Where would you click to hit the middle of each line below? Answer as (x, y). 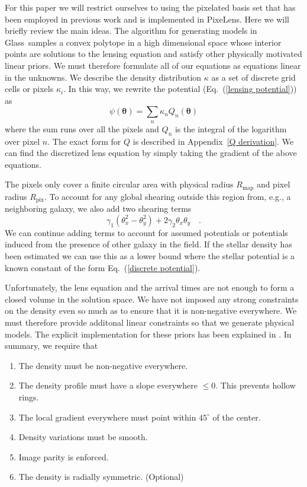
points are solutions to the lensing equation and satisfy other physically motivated (153, 54)
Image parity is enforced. (64, 456)
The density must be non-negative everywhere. (103, 365)
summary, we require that (51, 346)
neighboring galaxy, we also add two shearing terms (98, 209)
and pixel (273, 184)
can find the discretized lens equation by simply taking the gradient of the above (151, 153)
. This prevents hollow (256, 385)
